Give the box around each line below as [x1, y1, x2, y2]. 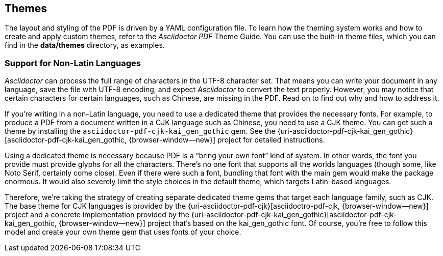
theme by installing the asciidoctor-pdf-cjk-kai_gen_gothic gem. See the [5, 127, 276, 136]
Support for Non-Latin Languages [5, 58, 141, 68]
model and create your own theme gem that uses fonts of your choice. [5, 227, 241, 237]
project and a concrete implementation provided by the [5, 210, 189, 219]
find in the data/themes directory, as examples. [5, 41, 165, 50]
